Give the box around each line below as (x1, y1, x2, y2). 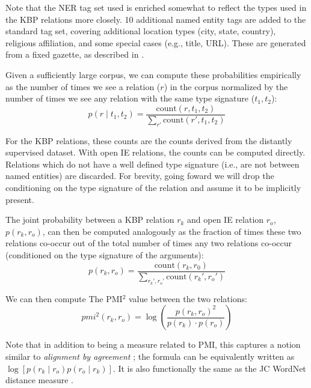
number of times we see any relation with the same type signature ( (5, 92, 255, 105)
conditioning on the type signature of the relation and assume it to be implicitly (5, 181, 301, 193)
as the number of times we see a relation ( (5, 80, 161, 92)
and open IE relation (187, 213, 264, 226)
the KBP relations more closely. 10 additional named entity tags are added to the (5, 13, 306, 25)
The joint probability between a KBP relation (5, 213, 174, 226)
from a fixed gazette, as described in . (5, 48, 144, 61)
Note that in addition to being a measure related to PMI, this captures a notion (5, 338, 301, 351)
